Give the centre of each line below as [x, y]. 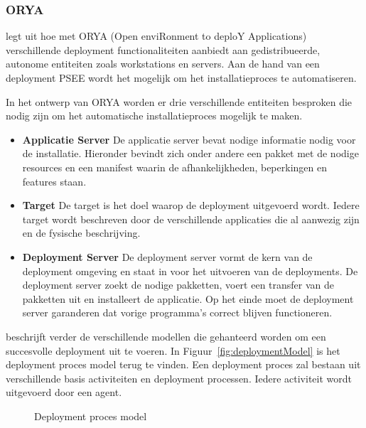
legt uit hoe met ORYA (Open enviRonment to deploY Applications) [156, 36]
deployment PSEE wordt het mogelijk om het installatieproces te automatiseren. [181, 77]
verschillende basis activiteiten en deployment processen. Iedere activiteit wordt [179, 378]
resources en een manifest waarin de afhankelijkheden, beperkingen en [174, 167]
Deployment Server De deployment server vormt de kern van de [167, 256]
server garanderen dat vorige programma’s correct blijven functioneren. [177, 312]
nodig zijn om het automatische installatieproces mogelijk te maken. [154, 116]
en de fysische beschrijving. [81, 233]
